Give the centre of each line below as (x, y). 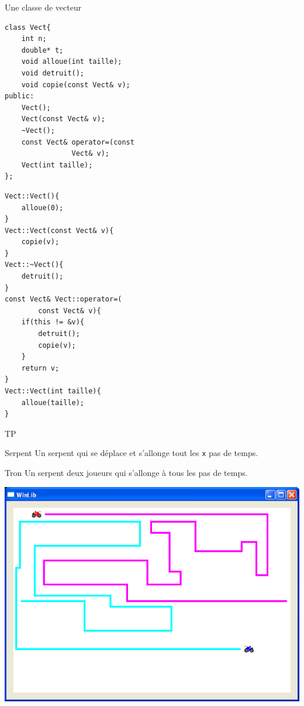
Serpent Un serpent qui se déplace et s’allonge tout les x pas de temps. (132, 453)
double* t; (42, 50)
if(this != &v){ (53, 322)
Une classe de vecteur (43, 7)
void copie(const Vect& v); (76, 85)
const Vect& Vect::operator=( (63, 299)
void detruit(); (53, 73)
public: (20, 96)
